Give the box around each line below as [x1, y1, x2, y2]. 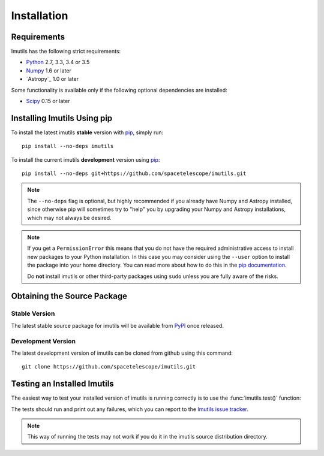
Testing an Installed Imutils [11, 379, 114, 389]
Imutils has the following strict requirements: [11, 48, 121, 55]
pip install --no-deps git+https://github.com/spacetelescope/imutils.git [22, 170, 247, 177]
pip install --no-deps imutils [22, 143, 114, 150]
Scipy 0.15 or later [26, 98, 70, 105]
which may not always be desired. [27, 214, 112, 221]
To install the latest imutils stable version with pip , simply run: [11, 129, 164, 136]
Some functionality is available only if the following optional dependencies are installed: [11, 86, 227, 93]
